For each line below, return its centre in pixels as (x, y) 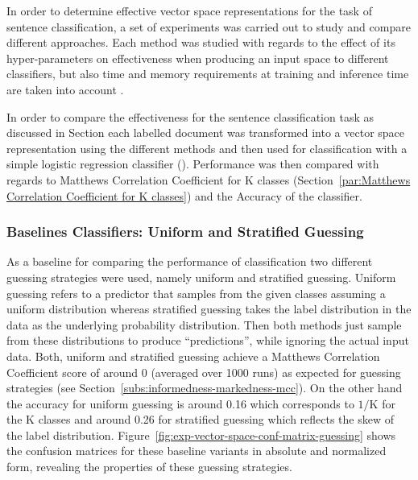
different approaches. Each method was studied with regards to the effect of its (201, 42)
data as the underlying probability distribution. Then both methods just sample (204, 324)
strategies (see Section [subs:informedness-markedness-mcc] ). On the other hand (205, 388)
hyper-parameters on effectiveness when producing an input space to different (198, 58)
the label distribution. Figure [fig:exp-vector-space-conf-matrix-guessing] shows (201, 434)
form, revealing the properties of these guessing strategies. (149, 467)
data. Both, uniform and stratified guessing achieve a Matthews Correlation (193, 356)
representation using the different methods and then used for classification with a (207, 148)
